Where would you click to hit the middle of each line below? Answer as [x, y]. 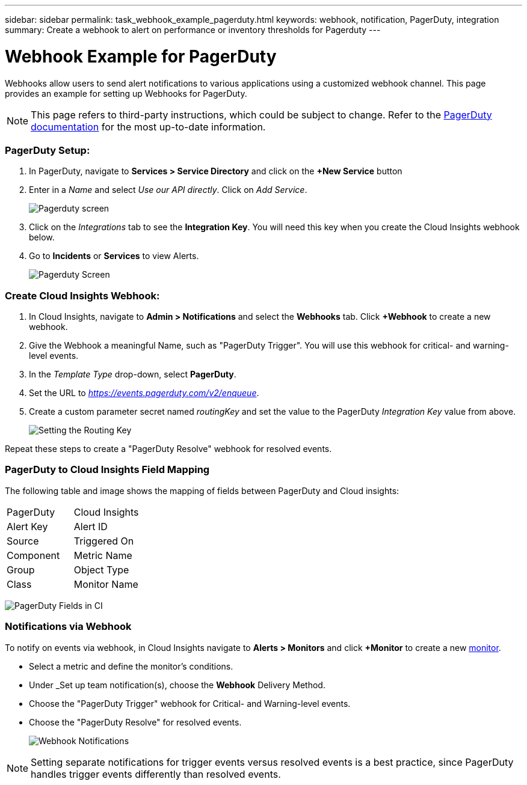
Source [23, 541]
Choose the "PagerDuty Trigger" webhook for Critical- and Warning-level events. [190, 703]
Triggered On [104, 541]
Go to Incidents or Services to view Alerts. [114, 256]
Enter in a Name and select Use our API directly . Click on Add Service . [168, 190]
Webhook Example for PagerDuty [141, 56]
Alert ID [91, 526]
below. [42, 237]
